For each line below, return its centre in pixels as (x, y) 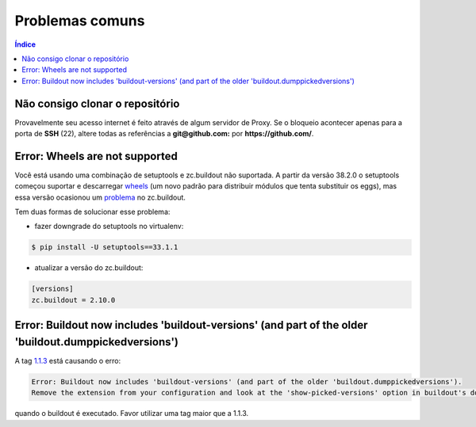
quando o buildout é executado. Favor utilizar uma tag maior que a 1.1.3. (132, 414)
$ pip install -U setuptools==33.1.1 (105, 247)
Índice (25, 44)
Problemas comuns (80, 21)
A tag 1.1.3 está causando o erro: (68, 360)
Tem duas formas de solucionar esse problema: (92, 212)
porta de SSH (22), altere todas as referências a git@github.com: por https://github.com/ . (164, 134)
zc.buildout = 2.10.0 (73, 300)
